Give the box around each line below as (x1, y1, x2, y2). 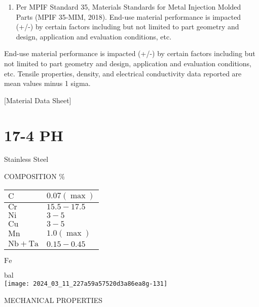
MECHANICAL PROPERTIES (4, 294, 103, 305)
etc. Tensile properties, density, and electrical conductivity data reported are (4, 68, 242, 78)
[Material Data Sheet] (4, 95, 71, 105)
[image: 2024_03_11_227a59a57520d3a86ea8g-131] (4, 280, 168, 288)
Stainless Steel (4, 154, 49, 164)
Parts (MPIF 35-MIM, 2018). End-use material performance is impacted (16, 11, 241, 22)
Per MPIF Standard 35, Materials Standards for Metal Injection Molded (16, 2, 241, 12)
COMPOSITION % (4, 171, 65, 182)
